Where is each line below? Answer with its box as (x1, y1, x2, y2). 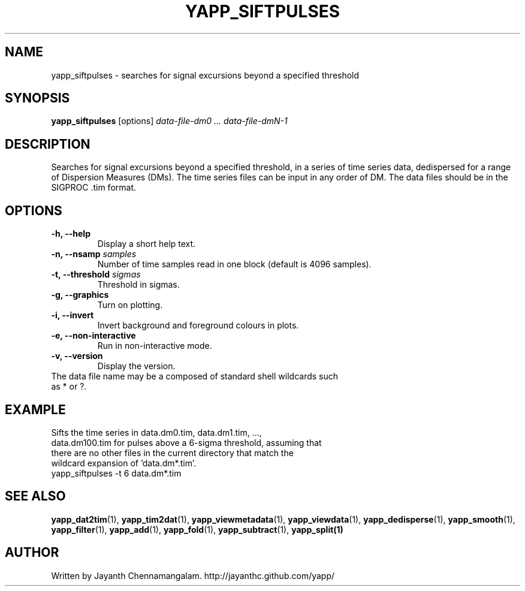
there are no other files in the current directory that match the (51, 447, 294, 458)
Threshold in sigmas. (97, 279, 180, 290)
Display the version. (97, 361, 176, 372)
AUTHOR (5, 545, 59, 560)
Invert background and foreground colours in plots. (97, 320, 299, 331)
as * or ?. (51, 381, 87, 392)
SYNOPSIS (5, 91, 70, 106)
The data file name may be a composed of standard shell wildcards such (51, 371, 339, 382)
